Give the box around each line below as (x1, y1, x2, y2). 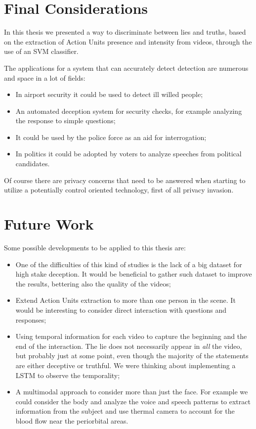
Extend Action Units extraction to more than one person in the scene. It (15, 295, 236, 305)
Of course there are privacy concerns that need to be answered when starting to (4, 175, 246, 185)
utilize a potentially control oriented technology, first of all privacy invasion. (4, 185, 234, 195)
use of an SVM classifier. (4, 46, 79, 56)
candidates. (15, 158, 50, 169)
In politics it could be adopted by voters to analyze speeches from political (15, 148, 242, 159)
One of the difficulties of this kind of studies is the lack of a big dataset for (15, 259, 242, 269)
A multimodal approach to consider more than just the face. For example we (15, 386, 248, 397)
